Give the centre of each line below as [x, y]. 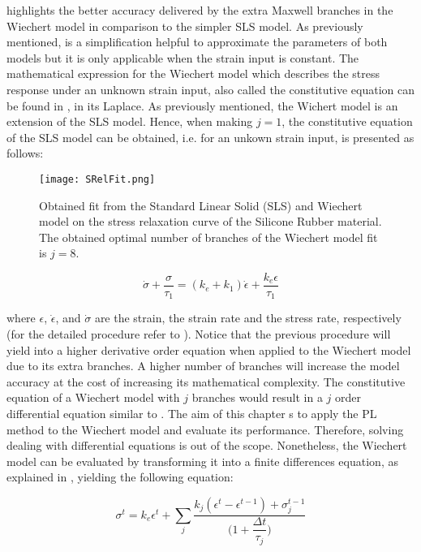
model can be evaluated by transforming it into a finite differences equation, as [202, 461]
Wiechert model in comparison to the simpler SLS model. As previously [185, 26]
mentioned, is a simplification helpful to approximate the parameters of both [197, 42]
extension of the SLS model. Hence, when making [130, 121]
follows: [25, 153]
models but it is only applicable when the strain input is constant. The [183, 57]
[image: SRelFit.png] [97, 179]
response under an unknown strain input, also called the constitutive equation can [210, 89]
